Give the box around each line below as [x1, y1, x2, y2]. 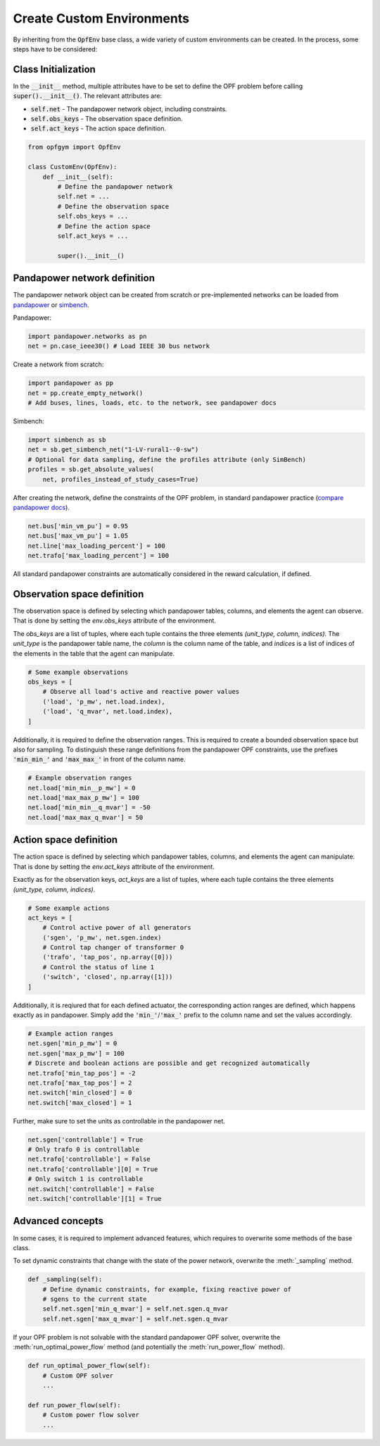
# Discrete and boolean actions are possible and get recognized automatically [27, 1059, 310, 1067]
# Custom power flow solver [42, 1411, 140, 1419]
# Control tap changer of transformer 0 [42, 944, 184, 952]
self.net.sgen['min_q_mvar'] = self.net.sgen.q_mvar [42, 1305, 229, 1313]
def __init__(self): [42, 173, 114, 181]
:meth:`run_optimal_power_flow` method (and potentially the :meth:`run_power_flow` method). [13, 1342, 285, 1352]
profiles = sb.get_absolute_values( [27, 466, 155, 473]
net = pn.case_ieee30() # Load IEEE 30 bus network [27, 342, 210, 350]
